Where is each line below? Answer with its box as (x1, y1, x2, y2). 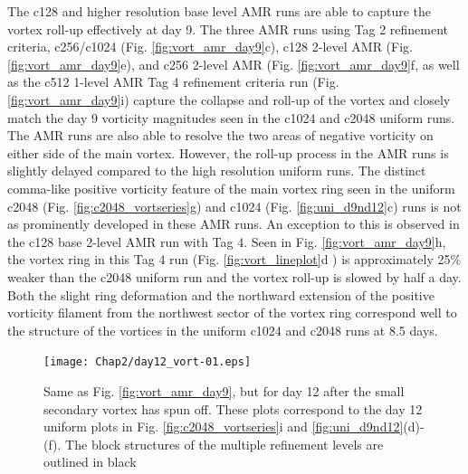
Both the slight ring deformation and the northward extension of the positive (7, 285, 435, 304)
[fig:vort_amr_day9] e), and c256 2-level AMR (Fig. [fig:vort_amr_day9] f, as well (7, 54, 460, 73)
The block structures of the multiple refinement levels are (65, 434, 384, 453)
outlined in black (43, 452, 137, 471)
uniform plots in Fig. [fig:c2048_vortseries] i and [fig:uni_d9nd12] (43, 417, 404, 436)
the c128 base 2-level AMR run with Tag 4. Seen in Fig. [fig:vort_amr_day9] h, (7, 232, 446, 251)
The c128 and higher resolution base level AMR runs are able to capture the (7, 2, 432, 20)
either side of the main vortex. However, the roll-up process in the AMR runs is (7, 143, 449, 162)
